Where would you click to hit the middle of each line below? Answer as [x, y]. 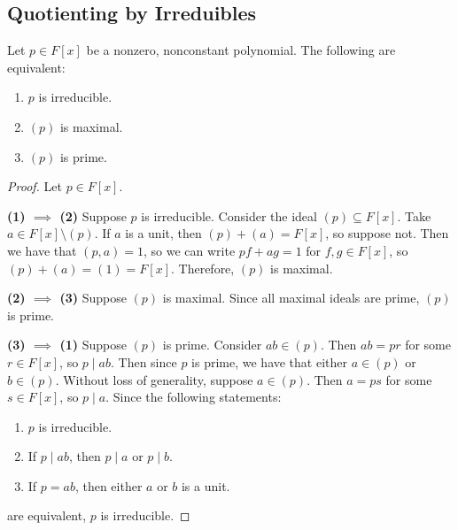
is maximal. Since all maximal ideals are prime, [291, 298]
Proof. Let [35, 186]
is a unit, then [163, 233]
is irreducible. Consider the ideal [229, 215]
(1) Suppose [93, 345]
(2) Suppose [93, 215]
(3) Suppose [93, 298]
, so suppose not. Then [387, 233]
